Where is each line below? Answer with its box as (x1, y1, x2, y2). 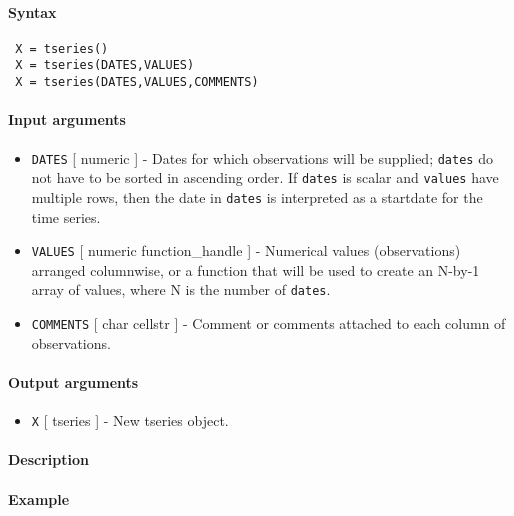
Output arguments (8, 371, 139, 392)
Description (8, 449, 90, 470)
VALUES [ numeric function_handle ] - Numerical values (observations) (31, 240, 461, 261)
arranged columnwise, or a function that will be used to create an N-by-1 (31, 259, 480, 280)
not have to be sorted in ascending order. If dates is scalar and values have (31, 167, 499, 188)
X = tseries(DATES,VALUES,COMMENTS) (15, 75, 259, 90)
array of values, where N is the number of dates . (31, 279, 331, 300)
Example (8, 488, 70, 509)
